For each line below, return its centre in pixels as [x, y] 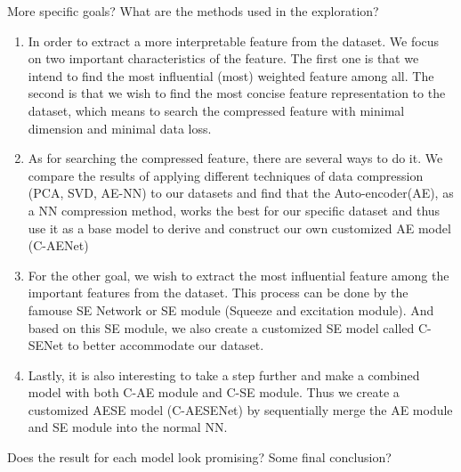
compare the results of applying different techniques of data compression [226, 175]
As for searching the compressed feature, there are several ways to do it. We [235, 158]
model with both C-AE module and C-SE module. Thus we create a [214, 392]
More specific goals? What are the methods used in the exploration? [193, 11]
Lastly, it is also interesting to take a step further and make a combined [224, 374]
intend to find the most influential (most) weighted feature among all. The [231, 75]
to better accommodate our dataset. [166, 345]
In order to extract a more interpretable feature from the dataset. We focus [234, 41]
